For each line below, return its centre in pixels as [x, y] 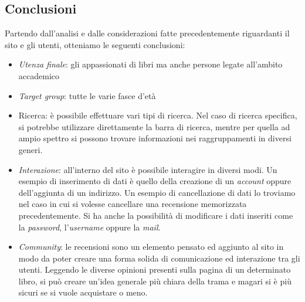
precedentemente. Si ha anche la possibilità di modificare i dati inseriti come [156, 215]
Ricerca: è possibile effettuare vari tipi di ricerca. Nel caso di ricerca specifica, [158, 115]
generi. [30, 149]
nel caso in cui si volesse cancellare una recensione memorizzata [133, 204]
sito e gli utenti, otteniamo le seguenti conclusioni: [95, 44]
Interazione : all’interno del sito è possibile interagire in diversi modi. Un [148, 169]
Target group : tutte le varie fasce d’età [87, 95]
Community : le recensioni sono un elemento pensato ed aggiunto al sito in [151, 247]
